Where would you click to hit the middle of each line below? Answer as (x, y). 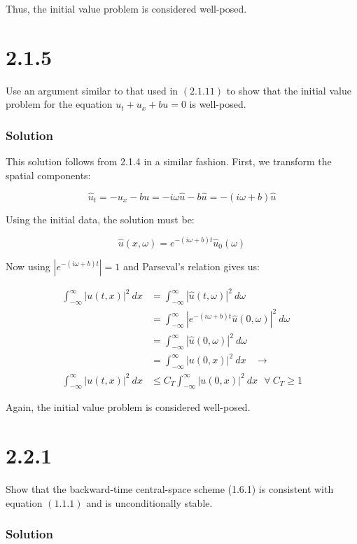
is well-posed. (218, 104)
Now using (28, 266)
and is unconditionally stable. (149, 502)
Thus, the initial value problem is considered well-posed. (126, 8)
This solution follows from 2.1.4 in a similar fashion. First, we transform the (169, 161)
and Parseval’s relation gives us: (191, 266)
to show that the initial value (289, 90)
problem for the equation (59, 104)
